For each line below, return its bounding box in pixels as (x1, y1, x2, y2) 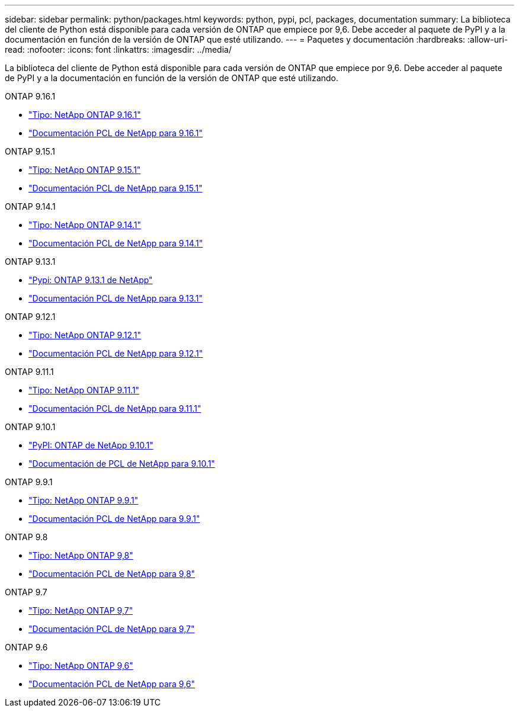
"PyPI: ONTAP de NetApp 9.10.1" (28, 440, 153, 450)
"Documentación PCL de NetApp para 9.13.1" (28, 293, 203, 303)
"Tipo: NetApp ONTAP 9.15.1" (28, 165, 141, 175)
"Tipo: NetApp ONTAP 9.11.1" (28, 385, 140, 395)
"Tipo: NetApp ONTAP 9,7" (28, 605, 133, 615)
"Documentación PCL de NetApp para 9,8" (28, 569, 196, 579)
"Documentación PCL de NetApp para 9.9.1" (28, 514, 200, 524)
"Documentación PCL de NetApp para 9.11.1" (28, 403, 201, 413)
